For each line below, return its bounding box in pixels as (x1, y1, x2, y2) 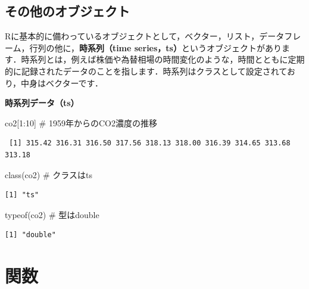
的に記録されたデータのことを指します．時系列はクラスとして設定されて (5, 64, 287, 77)
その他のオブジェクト (5, 2, 130, 20)
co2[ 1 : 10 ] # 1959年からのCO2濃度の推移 (5, 116, 157, 129)
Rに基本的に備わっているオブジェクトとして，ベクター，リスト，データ (5, 30, 285, 42)
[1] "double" (5, 231, 56, 240)
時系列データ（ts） (5, 97, 79, 109)
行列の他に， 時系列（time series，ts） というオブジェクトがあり (29, 41, 282, 54)
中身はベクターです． (21, 76, 104, 89)
